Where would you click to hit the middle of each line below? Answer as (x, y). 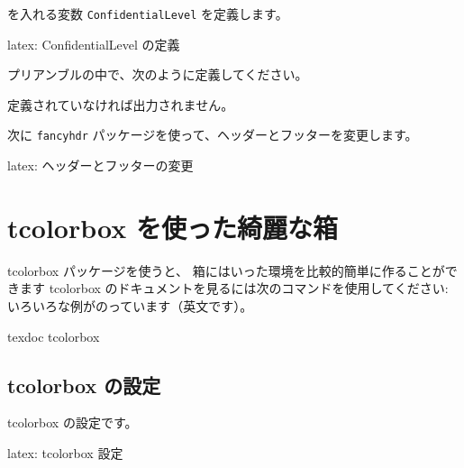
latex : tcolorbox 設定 (65, 452)
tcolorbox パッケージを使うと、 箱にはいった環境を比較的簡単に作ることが (226, 270)
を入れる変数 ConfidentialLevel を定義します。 (148, 14)
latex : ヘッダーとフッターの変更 (100, 165)
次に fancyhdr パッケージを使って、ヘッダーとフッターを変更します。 (213, 135)
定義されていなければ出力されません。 (121, 104)
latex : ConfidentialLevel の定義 (94, 44)
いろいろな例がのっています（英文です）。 (130, 306)
